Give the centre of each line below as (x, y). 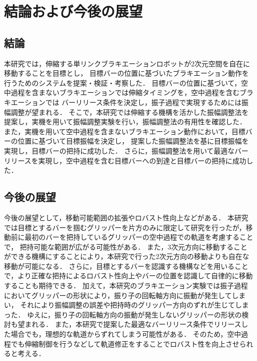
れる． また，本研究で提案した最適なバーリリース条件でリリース (136, 324)
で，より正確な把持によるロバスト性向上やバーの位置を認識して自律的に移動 (128, 276)
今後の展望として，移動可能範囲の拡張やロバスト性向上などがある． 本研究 (126, 217)
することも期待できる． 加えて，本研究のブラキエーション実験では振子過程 (126, 285)
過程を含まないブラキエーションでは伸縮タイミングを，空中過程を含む (125, 92)
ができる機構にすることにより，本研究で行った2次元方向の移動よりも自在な (127, 256)
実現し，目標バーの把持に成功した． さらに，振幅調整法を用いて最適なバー (126, 150)
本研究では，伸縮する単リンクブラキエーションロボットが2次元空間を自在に (127, 63)
